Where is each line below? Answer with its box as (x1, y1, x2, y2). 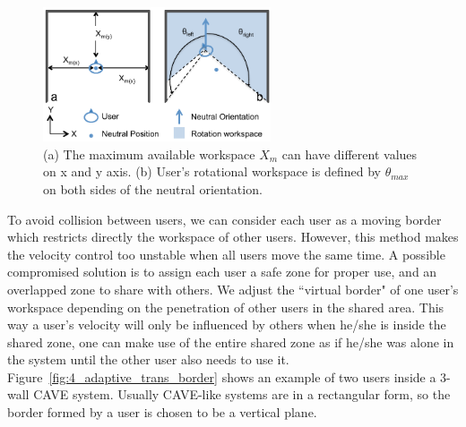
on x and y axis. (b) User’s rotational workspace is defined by (43, 162, 381, 181)
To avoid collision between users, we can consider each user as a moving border (7, 209, 442, 228)
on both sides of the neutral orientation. (43, 179, 263, 198)
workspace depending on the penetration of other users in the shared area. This (7, 297, 444, 316)
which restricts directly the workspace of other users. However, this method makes (7, 227, 459, 246)
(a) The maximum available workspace (43, 144, 255, 163)
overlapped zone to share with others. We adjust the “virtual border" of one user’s (7, 279, 459, 298)
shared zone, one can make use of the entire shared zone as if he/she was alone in (7, 332, 454, 351)
